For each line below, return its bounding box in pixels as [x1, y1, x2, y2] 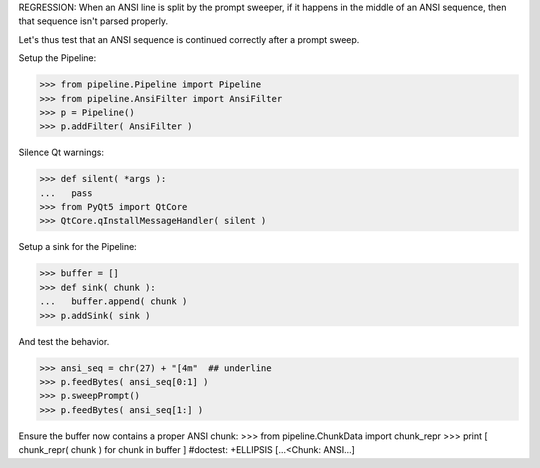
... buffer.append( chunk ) [39, 296, 188, 307]
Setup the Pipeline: [18, 52, 97, 64]
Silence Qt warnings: [18, 146, 105, 159]
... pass [39, 187, 93, 199]
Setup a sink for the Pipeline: [18, 241, 137, 253]
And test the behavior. [18, 335, 110, 347]
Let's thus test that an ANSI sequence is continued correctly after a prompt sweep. [18, 33, 360, 45]
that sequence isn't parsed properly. [18, 15, 169, 27]
